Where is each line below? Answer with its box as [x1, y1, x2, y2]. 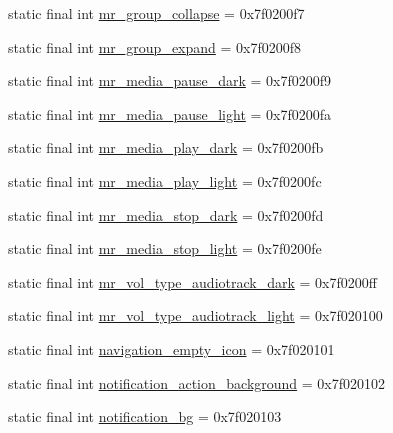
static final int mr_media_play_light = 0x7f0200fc [8, 170, 322, 191]
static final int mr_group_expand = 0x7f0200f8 [8, 36, 302, 57]
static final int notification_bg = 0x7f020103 [8, 406, 282, 427]
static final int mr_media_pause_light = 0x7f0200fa [8, 103, 332, 124]
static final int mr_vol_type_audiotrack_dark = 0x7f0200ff [8, 271, 377, 292]
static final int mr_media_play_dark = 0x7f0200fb [8, 137, 324, 158]
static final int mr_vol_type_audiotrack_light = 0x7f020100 [8, 305, 383, 326]
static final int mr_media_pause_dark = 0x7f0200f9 [8, 70, 332, 91]
